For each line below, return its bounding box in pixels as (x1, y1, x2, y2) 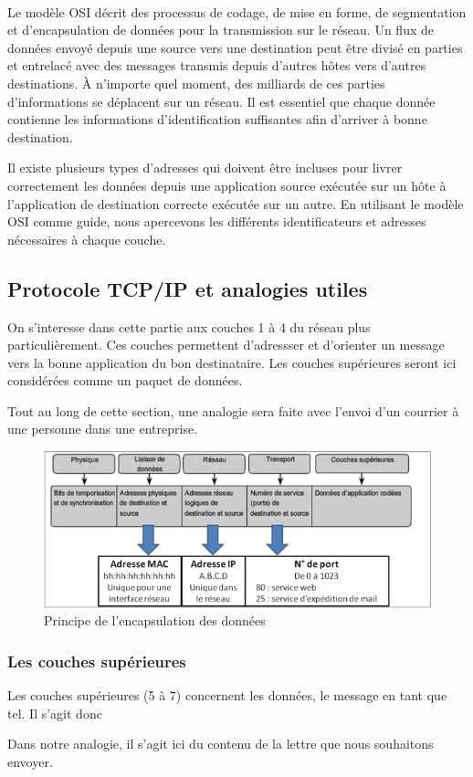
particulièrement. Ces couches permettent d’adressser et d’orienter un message (7, 335, 445, 354)
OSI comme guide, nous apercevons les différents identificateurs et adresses (7, 212, 426, 231)
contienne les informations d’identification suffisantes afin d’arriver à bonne (7, 110, 427, 129)
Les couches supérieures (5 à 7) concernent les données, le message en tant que (7, 686, 447, 705)
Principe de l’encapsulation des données (44, 611, 266, 630)
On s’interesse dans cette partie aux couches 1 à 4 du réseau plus (7, 317, 371, 336)
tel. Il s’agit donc (7, 703, 102, 722)
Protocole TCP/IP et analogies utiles (7, 274, 368, 302)
